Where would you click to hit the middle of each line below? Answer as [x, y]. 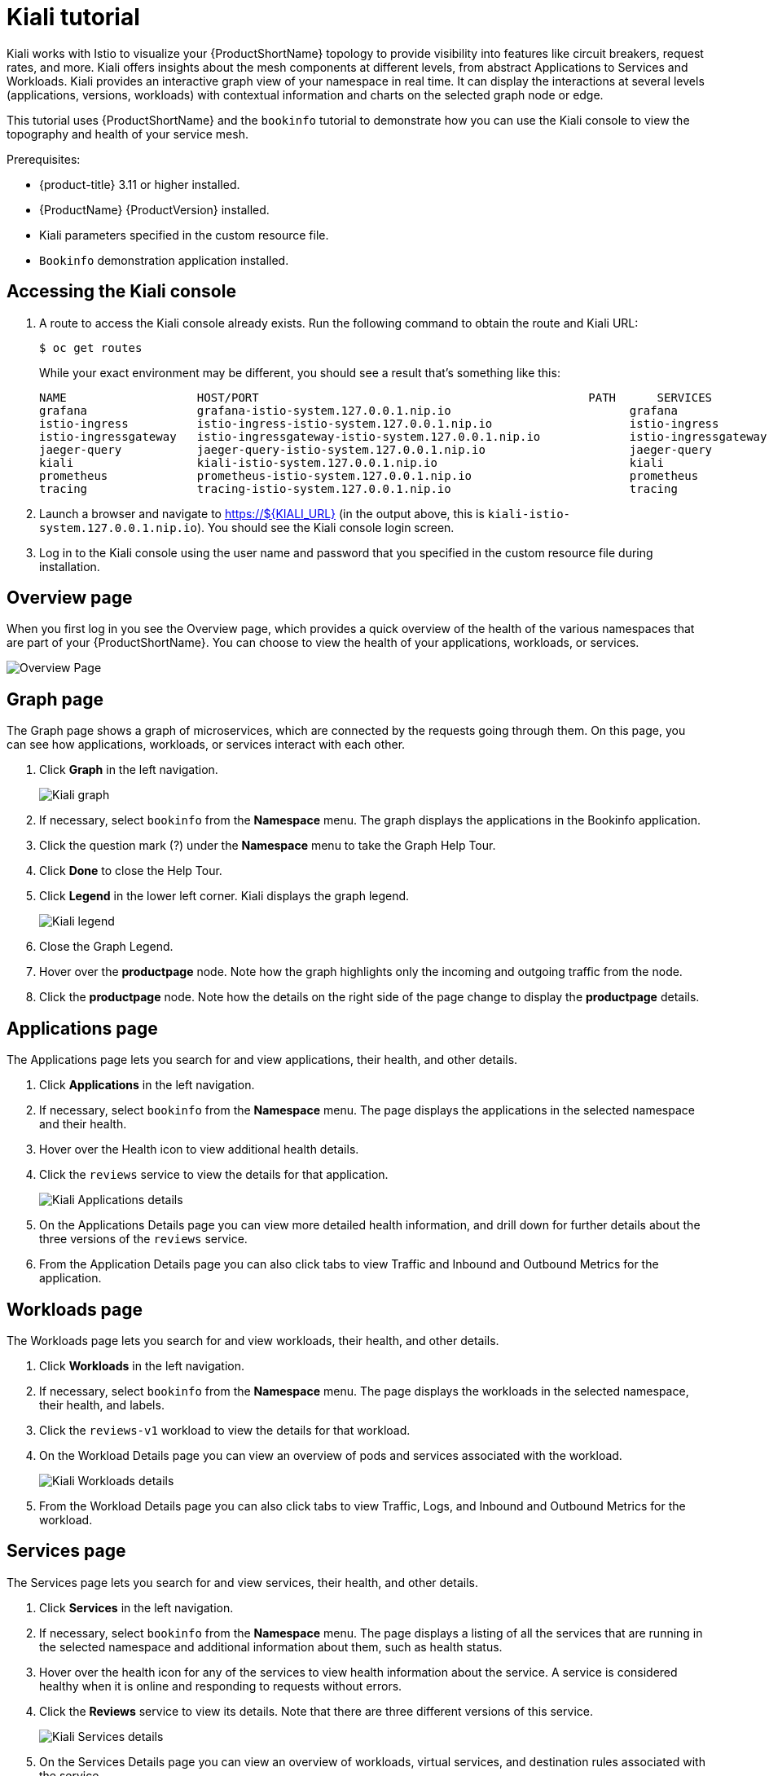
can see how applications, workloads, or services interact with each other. [206, 745]
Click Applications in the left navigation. [147, 1085]
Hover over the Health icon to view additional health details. [199, 1150]
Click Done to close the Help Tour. [131, 871]
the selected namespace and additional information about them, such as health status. [271, 1646]
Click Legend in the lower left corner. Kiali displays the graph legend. [224, 896]
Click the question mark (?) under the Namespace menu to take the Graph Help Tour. [268, 846]
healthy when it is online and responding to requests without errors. [221, 1686]
